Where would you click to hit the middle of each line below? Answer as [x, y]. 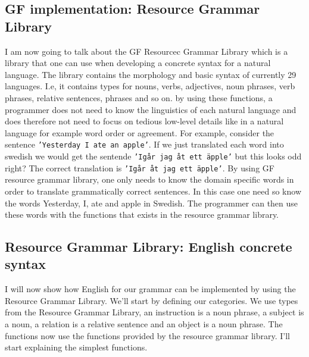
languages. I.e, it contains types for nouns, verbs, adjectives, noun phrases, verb [150, 86]
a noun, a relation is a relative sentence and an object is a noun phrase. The [144, 324]
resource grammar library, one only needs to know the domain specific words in [149, 179]
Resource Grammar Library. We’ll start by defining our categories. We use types [152, 300]
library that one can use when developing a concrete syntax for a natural [138, 63]
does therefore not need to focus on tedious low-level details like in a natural [144, 121]
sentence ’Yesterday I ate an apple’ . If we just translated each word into [144, 144]
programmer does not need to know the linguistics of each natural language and [151, 109]
